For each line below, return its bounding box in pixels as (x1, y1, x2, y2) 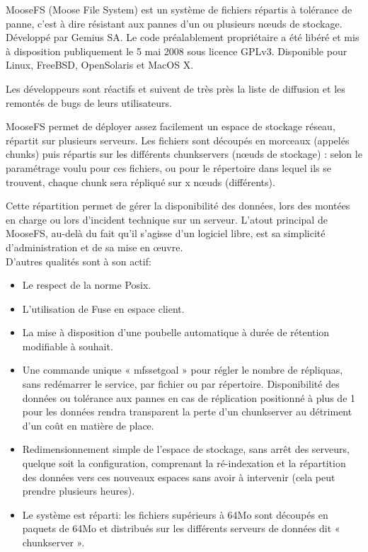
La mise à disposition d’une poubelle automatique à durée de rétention (22, 325, 330, 340)
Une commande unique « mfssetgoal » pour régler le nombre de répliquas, (22, 362, 343, 377)
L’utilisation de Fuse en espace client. (22, 301, 185, 316)
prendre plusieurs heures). (22, 483, 135, 498)
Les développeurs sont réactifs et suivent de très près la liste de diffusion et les (6, 81, 345, 96)
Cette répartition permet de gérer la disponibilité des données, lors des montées (6, 198, 350, 213)
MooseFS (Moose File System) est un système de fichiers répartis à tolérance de (6, 2, 352, 16)
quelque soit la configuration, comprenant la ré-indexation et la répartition (22, 456, 346, 471)
